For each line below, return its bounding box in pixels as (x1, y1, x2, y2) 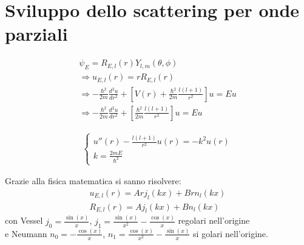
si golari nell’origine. (193, 227, 268, 240)
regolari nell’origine (178, 214, 250, 227)
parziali (5, 21, 68, 46)
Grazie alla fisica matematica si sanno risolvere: (5, 174, 181, 187)
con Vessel (5, 214, 43, 227)
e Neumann (5, 227, 47, 240)
